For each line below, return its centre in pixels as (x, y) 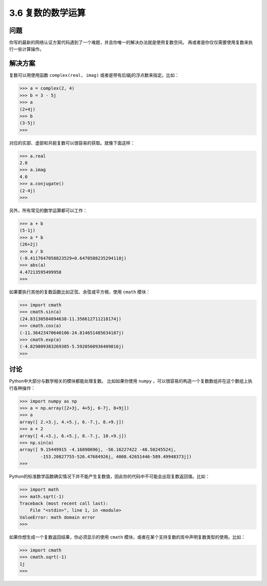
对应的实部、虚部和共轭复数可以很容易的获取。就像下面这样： (72, 143)
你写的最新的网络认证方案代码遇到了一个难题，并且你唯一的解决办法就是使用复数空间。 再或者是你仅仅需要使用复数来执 (131, 43)
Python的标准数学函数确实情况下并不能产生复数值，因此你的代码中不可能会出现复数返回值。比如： (110, 477)
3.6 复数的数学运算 (47, 13)
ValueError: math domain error (58, 517)
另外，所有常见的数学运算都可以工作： (48, 210)
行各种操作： (22, 388)
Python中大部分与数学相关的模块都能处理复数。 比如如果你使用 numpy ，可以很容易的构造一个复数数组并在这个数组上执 (131, 381)
